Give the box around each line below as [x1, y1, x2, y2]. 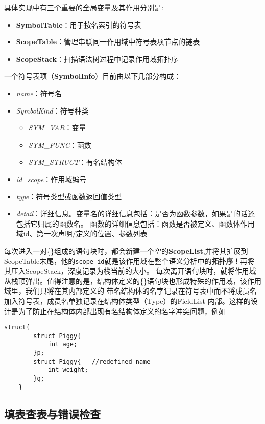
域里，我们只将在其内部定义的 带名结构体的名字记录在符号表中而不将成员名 [4, 285, 257, 296]
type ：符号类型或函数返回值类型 [16, 191, 122, 202]
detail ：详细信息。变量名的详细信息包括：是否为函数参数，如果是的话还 [16, 208, 255, 219]
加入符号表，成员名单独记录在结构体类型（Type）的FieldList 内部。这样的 [4, 295, 251, 306]
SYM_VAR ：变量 [28, 122, 86, 133]
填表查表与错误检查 [4, 406, 101, 421]
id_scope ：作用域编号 [16, 173, 87, 184]
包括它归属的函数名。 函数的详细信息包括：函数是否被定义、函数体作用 [16, 218, 255, 229]
